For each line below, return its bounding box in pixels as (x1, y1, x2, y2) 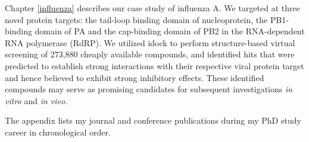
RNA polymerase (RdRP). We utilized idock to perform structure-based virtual (5, 36, 295, 49)
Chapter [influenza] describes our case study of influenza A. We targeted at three (5, 2, 300, 14)
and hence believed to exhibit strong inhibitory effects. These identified (5, 71, 264, 83)
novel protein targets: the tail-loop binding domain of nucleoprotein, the (5, 13, 268, 25)
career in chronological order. (5, 125, 111, 138)
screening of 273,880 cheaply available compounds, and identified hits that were (5, 48, 295, 60)
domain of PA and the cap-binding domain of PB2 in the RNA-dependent (35, 25, 305, 37)
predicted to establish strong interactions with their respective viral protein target (5, 59, 304, 72)
